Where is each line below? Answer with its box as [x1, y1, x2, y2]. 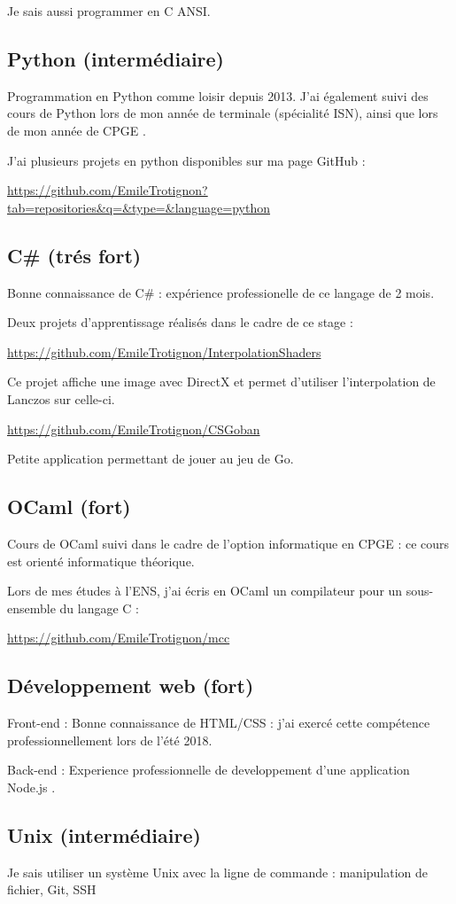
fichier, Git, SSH [7, 880, 97, 899]
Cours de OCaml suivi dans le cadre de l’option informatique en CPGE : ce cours [7, 534, 450, 552]
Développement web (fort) [7, 672, 254, 699]
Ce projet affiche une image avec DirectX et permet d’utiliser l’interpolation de [7, 372, 436, 391]
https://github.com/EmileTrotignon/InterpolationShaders [7, 342, 321, 361]
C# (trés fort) [7, 241, 142, 269]
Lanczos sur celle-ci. [7, 389, 115, 408]
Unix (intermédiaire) [7, 821, 201, 848]
